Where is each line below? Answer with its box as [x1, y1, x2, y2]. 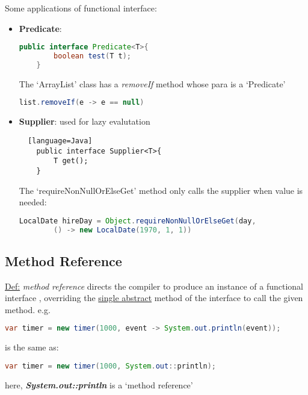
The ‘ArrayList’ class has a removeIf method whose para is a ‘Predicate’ [19, 77, 286, 90]
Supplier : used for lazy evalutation [19, 115, 150, 128]
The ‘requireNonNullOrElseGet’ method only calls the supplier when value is [19, 184, 303, 196]
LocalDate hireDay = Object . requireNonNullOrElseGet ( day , [19, 216, 256, 225]
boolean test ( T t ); [54, 52, 131, 61]
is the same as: [5, 341, 59, 353]
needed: [19, 196, 47, 208]
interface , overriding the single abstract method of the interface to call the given [5, 291, 303, 304]
